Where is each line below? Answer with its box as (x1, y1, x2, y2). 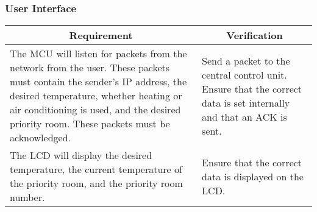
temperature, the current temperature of (10, 162, 182, 177)
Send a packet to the (202, 53, 290, 68)
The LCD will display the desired (10, 148, 152, 163)
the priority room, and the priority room (10, 176, 183, 191)
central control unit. (202, 67, 287, 82)
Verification (226, 28, 283, 43)
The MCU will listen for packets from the (10, 46, 187, 61)
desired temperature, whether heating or (10, 88, 182, 103)
